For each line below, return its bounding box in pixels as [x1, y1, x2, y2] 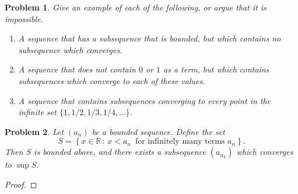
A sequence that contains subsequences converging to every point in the [18, 94, 271, 106]
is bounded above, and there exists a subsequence [34, 145, 206, 158]
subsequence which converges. [18, 43, 122, 56]
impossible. [5, 12, 43, 25]
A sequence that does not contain [18, 63, 136, 75]
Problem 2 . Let [5, 125, 64, 137]
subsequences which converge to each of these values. [18, 74, 205, 86]
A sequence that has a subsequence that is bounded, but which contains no [18, 32, 281, 44]
